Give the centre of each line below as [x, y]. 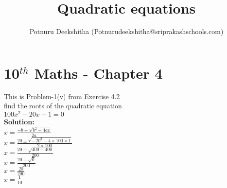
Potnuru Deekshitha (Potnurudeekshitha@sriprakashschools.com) [126, 31]
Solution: [19, 121]
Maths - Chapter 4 [98, 73]
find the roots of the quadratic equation [63, 106]
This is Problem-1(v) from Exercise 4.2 [62, 96]
